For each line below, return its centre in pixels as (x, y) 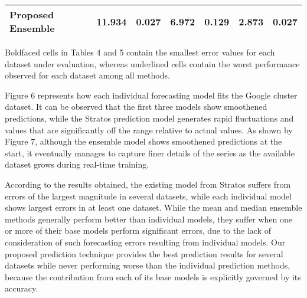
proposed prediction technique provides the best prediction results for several (144, 253)
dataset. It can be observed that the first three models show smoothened (136, 107)
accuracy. (22, 288)
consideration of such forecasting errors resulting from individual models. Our (145, 242)
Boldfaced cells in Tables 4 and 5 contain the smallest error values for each (140, 52)
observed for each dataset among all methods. (87, 75)
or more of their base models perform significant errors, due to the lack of (138, 230)
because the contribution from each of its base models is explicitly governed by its (153, 276)
